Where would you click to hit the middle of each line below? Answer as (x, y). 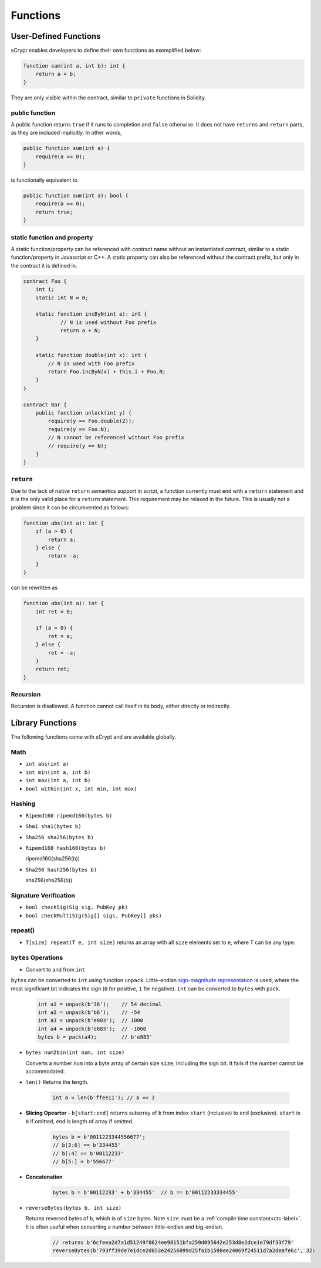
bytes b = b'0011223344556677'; (99, 1137)
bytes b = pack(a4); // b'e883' (95, 1037)
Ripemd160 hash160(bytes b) (66, 848)
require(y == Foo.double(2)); (91, 421)
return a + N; (80, 331)
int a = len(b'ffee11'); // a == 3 (104, 1098)
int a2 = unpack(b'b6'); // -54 (89, 1012)
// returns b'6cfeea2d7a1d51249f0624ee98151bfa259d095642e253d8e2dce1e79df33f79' (173, 1242)
